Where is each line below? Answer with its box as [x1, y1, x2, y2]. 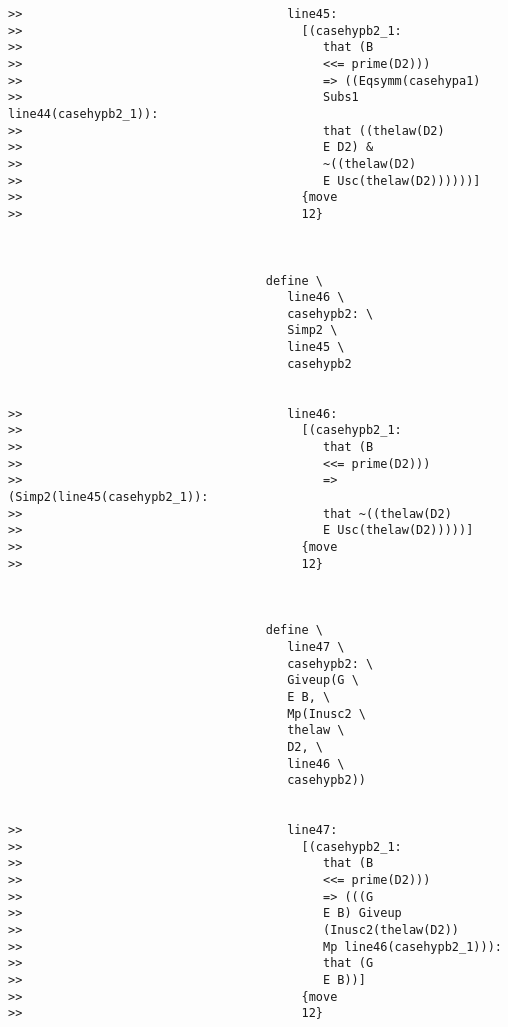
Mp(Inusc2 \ [287, 706, 366, 721]
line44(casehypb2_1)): [8, 106, 159, 121]
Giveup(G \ [287, 673, 359, 688]
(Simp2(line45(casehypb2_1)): [8, 490, 209, 505]
